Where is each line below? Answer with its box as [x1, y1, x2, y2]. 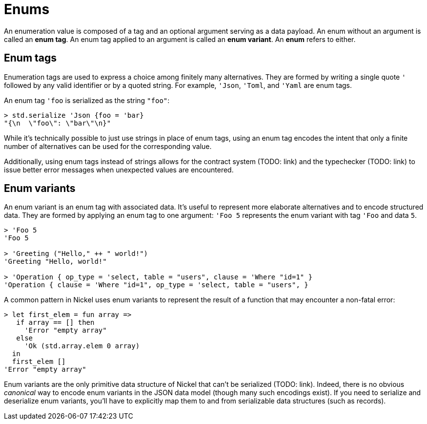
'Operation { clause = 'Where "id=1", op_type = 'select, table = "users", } [4, 281, 308, 289]
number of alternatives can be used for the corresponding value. [4, 142, 212, 150]
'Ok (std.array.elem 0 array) [24, 342, 140, 350]
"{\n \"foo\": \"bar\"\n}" [4, 119, 111, 127]
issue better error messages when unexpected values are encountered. [4, 165, 234, 174]
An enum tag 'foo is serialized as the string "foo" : [4, 96, 170, 105]
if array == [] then [16, 318, 95, 327]
